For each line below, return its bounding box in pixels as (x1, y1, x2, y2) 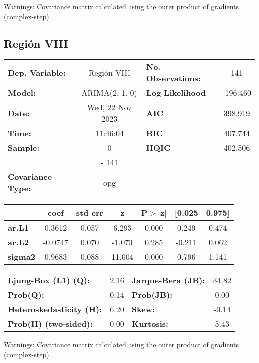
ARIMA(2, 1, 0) (81, 87, 137, 99)
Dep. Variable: (8, 66, 66, 78)
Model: (8, 87, 36, 99)
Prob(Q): (8, 289, 44, 301)
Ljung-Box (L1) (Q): (8, 274, 90, 286)
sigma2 (8, 251, 36, 263)
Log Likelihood (146, 87, 206, 99)
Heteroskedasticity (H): (8, 303, 102, 315)
